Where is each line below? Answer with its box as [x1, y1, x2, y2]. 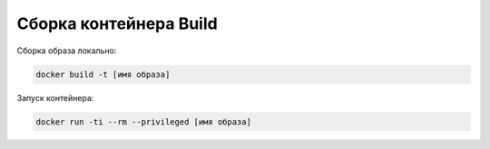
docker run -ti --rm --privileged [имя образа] [35, 116, 251, 126]
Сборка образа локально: [16, 45, 117, 56]
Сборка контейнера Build [16, 14, 218, 33]
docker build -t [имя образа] [35, 69, 171, 79]
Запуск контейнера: [16, 92, 94, 103]
